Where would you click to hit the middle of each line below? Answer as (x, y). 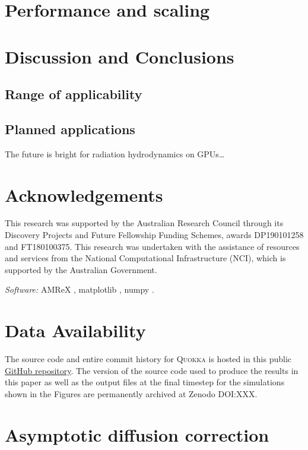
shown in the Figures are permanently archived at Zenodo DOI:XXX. (131, 393)
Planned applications (70, 129)
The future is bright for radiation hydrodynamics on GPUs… (115, 153)
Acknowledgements (84, 194)
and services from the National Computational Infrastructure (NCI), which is (145, 258)
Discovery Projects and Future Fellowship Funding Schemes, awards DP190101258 (154, 235)
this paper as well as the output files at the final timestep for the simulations (145, 382)
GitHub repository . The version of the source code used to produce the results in (152, 370)
